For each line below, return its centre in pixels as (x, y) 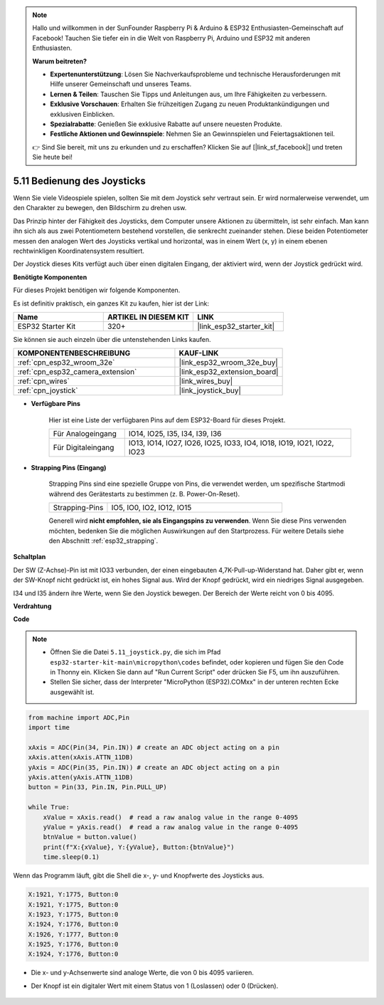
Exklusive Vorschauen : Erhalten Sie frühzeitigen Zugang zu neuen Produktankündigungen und (190, 104)
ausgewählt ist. (73, 692)
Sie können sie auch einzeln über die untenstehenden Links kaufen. (112, 339)
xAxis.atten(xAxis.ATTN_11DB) (81, 757)
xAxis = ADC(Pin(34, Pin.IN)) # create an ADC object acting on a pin (154, 747)
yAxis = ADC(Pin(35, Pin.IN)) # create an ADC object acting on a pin (154, 767)
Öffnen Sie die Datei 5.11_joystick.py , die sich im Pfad (135, 652)
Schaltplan (30, 557)
